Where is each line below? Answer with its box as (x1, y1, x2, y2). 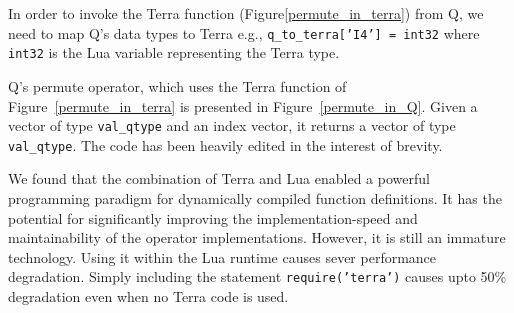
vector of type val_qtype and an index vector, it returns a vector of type (8, 115, 456, 136)
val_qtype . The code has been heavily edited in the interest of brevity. (8, 134, 443, 155)
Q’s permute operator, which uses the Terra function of (8, 75, 347, 96)
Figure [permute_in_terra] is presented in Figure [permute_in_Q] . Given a (8, 95, 478, 116)
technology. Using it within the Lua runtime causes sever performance (8, 246, 437, 267)
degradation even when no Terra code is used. (8, 286, 289, 307)
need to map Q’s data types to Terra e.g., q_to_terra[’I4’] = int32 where (8, 22, 480, 43)
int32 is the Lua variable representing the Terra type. (8, 42, 340, 63)
